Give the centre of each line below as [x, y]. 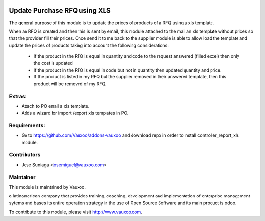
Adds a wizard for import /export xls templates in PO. [75, 113]
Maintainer [22, 177]
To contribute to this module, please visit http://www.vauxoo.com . [76, 212]
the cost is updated [53, 63]
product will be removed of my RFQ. [70, 84]
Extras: [18, 97]
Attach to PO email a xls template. [55, 106]
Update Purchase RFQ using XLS [60, 11]
